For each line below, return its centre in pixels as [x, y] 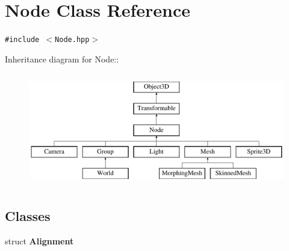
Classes [28, 216]
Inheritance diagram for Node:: [62, 59]
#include [22, 40]
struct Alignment [39, 241]
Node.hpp [72, 40]
